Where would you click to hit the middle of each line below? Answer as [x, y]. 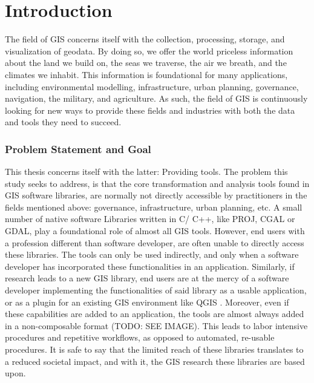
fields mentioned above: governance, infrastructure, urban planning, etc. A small [154, 207]
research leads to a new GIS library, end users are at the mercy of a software [147, 278]
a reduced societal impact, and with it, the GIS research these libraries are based [155, 361]
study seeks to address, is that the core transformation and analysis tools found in [157, 183]
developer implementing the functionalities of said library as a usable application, [156, 290]
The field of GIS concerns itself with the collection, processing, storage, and [145, 39]
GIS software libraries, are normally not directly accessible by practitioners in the [156, 195]
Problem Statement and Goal [78, 149]
